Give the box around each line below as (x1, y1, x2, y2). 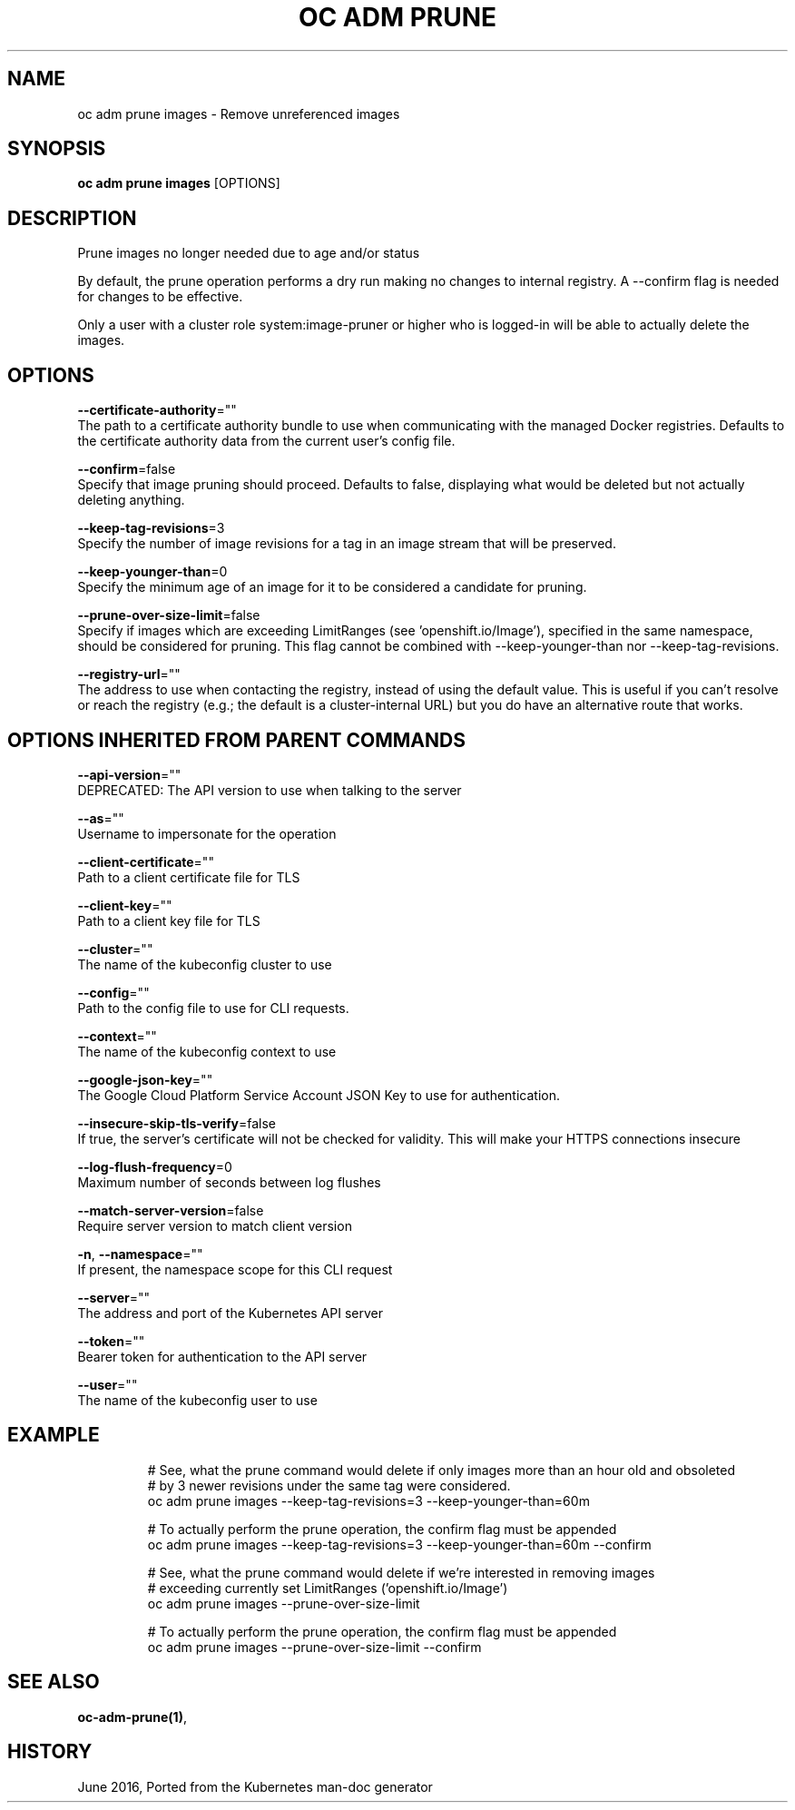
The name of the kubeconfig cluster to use (77, 956, 332, 972)
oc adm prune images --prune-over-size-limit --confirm (147, 1638, 482, 1655)
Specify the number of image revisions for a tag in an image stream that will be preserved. (77, 536, 616, 552)
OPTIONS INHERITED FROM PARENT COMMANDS (7, 728, 466, 752)
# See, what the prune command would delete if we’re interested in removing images (147, 1564, 655, 1580)
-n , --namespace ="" (77, 1245, 203, 1262)
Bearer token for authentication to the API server (77, 1348, 368, 1364)
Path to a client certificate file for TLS (77, 869, 300, 885)
